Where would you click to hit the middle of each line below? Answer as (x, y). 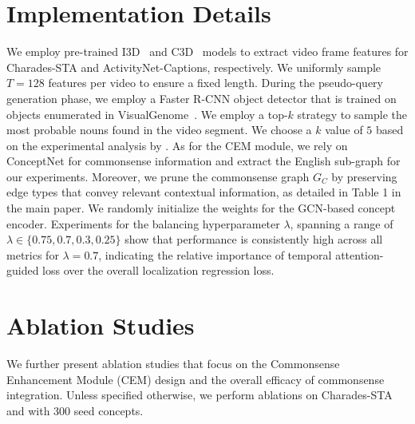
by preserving (364, 176)
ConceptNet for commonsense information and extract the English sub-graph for (204, 161)
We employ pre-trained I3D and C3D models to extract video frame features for (207, 52)
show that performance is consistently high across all (254, 239)
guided (23, 270)
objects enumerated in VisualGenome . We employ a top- (147, 114)
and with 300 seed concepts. (75, 410)
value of (344, 130)
